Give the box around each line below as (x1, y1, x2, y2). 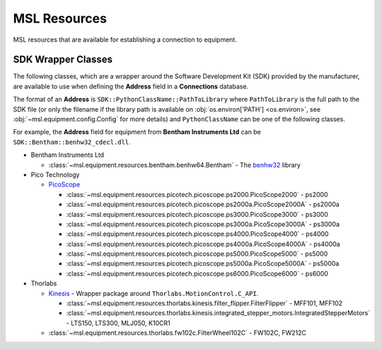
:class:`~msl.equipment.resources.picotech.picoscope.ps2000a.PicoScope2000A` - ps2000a (66, 200, 340, 208)
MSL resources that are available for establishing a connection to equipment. (13, 35, 237, 44)
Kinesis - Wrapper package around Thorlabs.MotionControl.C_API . (48, 289, 259, 297)
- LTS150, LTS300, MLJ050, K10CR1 (66, 319, 170, 327)
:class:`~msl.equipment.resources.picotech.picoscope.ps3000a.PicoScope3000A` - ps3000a (66, 220, 340, 228)
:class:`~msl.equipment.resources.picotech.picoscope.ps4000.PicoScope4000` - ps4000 (66, 230, 329, 238)
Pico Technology (30, 170, 80, 179)
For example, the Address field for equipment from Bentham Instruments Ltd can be (13, 128, 261, 136)
